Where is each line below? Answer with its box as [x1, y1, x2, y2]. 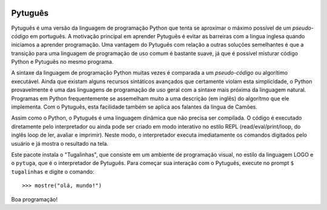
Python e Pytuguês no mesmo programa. [11, 58, 114, 66]
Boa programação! [11, 195, 58, 203]
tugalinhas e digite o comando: [11, 168, 94, 175]
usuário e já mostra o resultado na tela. [11, 140, 109, 147]
